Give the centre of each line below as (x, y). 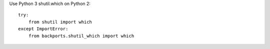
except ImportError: (43, 29)
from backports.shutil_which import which (81, 36)
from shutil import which (60, 22)
